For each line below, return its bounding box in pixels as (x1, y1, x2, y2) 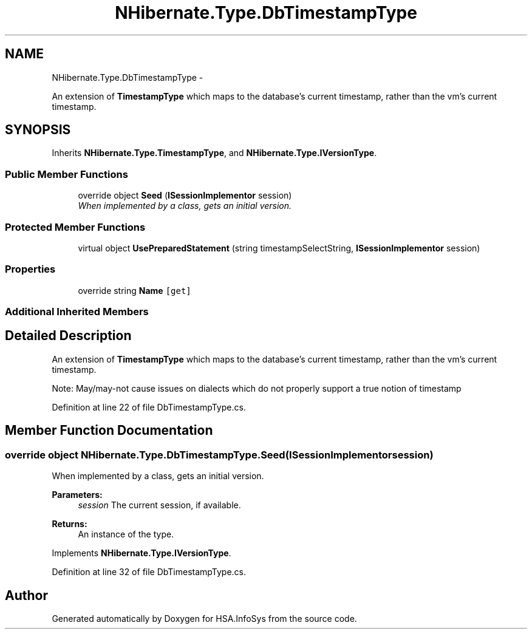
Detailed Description (5, 328, 132, 344)
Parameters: (52, 489, 103, 500)
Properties (5, 263, 56, 276)
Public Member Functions (5, 168, 128, 180)
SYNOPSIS (5, 122, 71, 138)
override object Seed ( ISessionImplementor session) (78, 190, 292, 201)
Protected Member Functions (5, 220, 146, 233)
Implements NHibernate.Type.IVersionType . (52, 548, 231, 559)
